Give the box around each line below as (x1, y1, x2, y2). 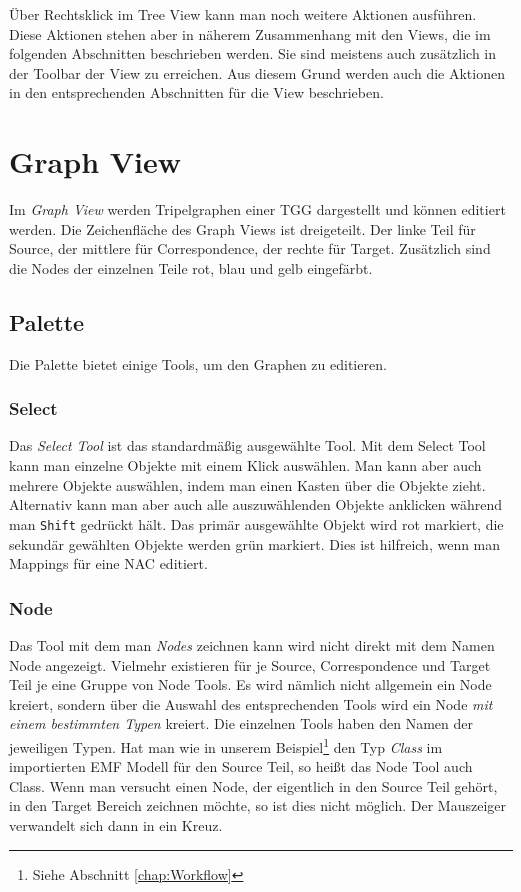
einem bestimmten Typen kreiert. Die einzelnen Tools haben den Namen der (9, 713, 473, 734)
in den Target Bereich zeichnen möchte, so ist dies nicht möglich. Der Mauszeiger (9, 795, 506, 816)
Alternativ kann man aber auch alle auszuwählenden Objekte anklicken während (9, 494, 502, 515)
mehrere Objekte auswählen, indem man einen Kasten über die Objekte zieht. (9, 474, 486, 495)
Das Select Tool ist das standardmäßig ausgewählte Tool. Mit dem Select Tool (9, 435, 486, 456)
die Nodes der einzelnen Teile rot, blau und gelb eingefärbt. (9, 257, 373, 278)
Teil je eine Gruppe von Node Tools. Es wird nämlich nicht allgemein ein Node (9, 674, 492, 695)
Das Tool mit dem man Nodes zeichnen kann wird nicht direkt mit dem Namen (9, 634, 495, 655)
